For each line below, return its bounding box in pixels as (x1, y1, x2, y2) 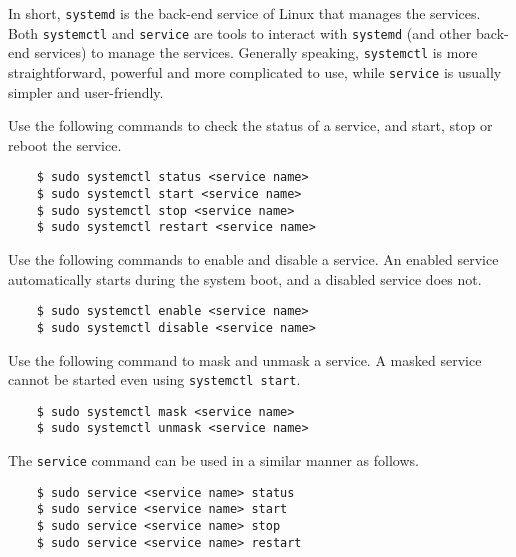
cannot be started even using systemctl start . (8, 369, 301, 390)
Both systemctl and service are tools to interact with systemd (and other (8, 22, 472, 43)
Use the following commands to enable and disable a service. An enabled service (8, 249, 499, 270)
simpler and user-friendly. (8, 81, 164, 102)
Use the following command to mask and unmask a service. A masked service (8, 349, 482, 370)
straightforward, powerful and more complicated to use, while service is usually (8, 61, 502, 82)
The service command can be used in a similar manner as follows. (8, 450, 419, 471)
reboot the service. (8, 134, 122, 155)
